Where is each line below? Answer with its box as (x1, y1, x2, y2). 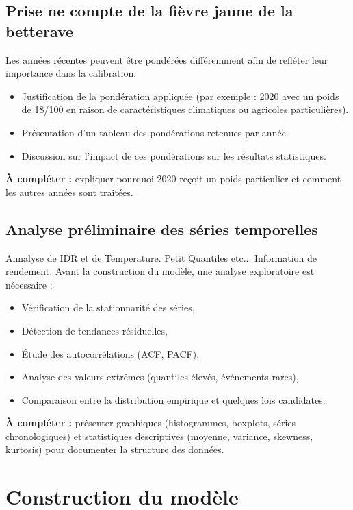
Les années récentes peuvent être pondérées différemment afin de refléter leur (5, 52, 328, 66)
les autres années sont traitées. (5, 184, 133, 199)
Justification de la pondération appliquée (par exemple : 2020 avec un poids (21, 88, 339, 103)
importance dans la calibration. (5, 66, 137, 80)
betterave (5, 20, 74, 41)
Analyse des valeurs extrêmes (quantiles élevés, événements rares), (21, 369, 299, 384)
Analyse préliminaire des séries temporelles (5, 218, 318, 239)
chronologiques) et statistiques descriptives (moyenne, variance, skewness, (5, 428, 313, 443)
